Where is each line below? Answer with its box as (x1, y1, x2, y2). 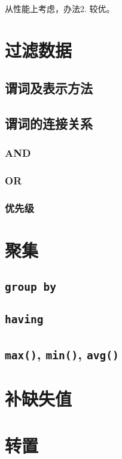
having (5, 313, 44, 326)
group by (5, 280, 56, 293)
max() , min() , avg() (5, 344, 119, 363)
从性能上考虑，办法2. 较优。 (5, 2, 115, 14)
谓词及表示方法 (5, 79, 93, 97)
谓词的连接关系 (5, 114, 93, 133)
